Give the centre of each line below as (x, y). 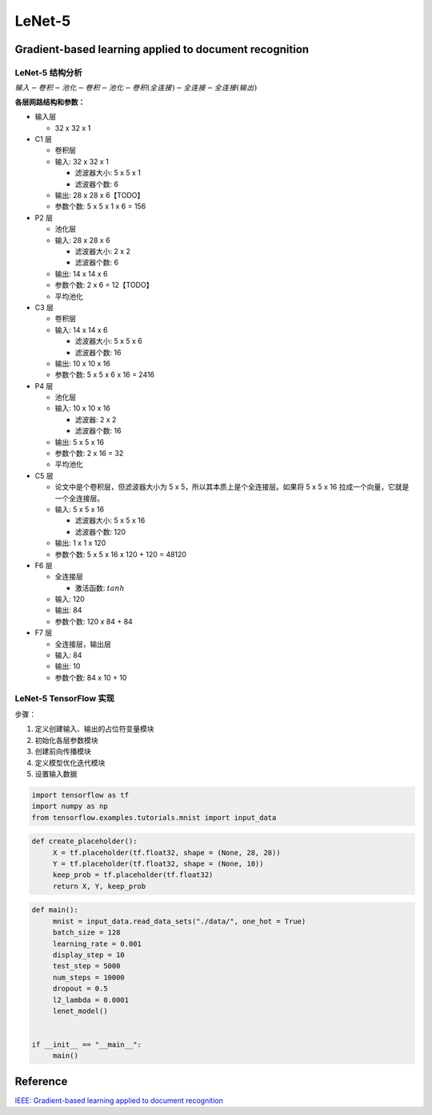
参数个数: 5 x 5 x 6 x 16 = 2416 (105, 375)
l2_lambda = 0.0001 (91, 1000)
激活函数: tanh (100, 588)
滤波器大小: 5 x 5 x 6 (109, 341)
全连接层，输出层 (83, 644)
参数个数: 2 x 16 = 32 (89, 454)
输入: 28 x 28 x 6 (83, 240)
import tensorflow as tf (80, 795)
